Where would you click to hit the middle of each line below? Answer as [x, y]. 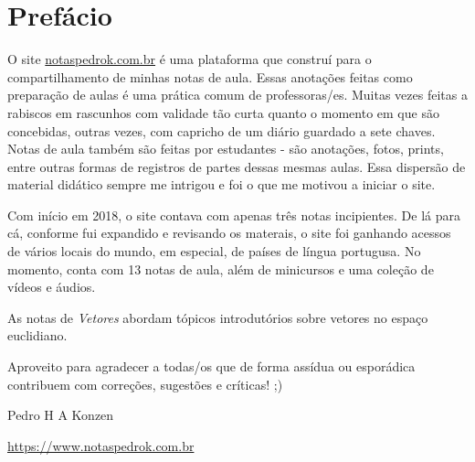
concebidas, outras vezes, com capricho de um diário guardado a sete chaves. [222, 130]
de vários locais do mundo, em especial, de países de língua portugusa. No [214, 251]
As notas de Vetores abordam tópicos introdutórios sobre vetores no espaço [218, 317]
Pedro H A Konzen [61, 415]
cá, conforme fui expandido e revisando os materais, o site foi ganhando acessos [229, 233]
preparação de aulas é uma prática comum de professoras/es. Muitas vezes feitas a [237, 95]
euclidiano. [37, 335]
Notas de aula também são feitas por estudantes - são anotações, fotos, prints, [226, 149]
